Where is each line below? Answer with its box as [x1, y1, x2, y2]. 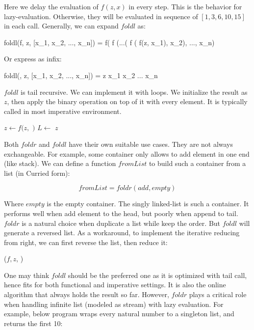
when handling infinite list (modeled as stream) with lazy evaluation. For [4, 299, 224, 309]
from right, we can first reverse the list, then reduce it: [4, 237, 168, 247]
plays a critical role [189, 289, 247, 300]
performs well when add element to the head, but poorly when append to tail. [4, 208, 238, 218]
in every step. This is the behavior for [128, 1, 242, 11]
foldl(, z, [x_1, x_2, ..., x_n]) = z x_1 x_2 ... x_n [4, 70, 158, 80]
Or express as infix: [4, 54, 62, 64]
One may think [4, 270, 50, 280]
